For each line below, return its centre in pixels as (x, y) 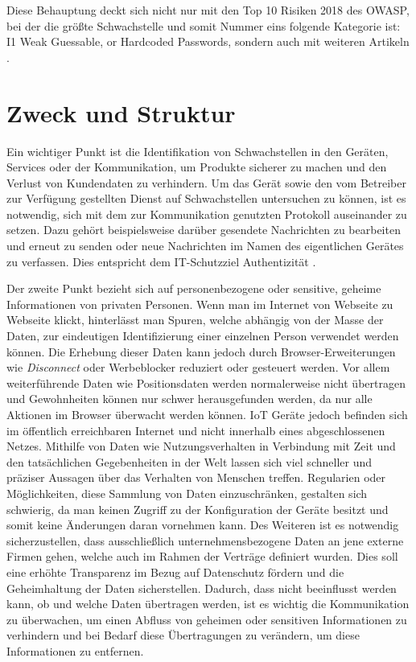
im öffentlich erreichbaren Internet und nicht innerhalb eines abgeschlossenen (196, 430)
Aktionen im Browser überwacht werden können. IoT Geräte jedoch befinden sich (207, 414)
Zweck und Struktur (121, 112)
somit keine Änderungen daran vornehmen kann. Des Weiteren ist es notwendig (203, 525)
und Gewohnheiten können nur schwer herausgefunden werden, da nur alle (189, 399)
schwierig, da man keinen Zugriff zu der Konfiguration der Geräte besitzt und (198, 509)
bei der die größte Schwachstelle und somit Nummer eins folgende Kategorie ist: (204, 25)
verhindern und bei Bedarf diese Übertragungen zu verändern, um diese (183, 635)
